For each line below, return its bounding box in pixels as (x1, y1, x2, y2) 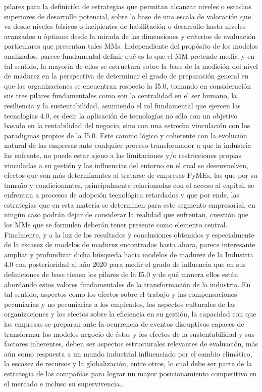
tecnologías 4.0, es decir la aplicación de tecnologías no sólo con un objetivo (4, 110, 238, 121)
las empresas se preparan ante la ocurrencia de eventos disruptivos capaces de (4, 319, 244, 329)
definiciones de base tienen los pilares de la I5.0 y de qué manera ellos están (4, 269, 238, 280)
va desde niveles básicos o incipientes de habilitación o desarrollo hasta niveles (4, 21, 246, 31)
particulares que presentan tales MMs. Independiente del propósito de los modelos (4, 41, 258, 51)
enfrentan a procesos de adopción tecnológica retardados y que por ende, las (4, 189, 240, 200)
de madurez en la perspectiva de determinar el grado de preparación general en (4, 70, 249, 81)
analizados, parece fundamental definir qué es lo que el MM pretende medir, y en (4, 50, 255, 61)
